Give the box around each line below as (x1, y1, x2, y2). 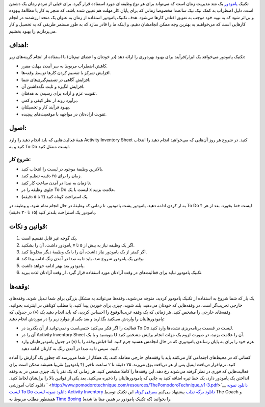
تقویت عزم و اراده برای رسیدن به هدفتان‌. (21, 90, 97, 96)
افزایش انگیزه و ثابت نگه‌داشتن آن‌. (21, 83, 85, 89)
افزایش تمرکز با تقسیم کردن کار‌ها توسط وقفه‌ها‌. (21, 70, 111, 76)
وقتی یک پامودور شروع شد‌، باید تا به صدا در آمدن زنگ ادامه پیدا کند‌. (21, 256, 144, 262)
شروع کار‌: (9, 156, 31, 163)
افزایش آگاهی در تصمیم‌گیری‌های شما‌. (21, 77, 91, 82)
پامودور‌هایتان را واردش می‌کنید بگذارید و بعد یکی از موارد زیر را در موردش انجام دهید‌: (9, 316, 165, 322)
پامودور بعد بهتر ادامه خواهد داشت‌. (21, 263, 85, 269)
